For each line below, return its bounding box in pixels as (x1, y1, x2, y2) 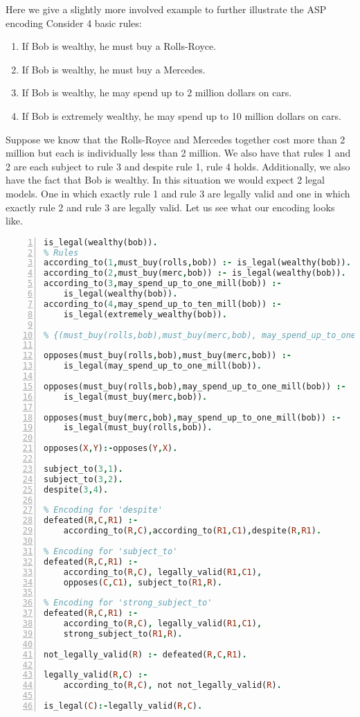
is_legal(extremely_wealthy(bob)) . (63, 309, 227, 319)
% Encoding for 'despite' (44, 505, 163, 515)
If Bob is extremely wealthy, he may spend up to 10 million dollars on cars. (21, 108, 341, 123)
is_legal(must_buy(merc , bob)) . (63, 391, 208, 402)
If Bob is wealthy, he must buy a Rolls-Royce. (21, 39, 217, 53)
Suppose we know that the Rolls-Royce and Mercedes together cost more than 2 (6, 132, 345, 146)
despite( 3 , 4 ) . (44, 484, 109, 495)
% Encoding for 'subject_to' (44, 546, 178, 556)
